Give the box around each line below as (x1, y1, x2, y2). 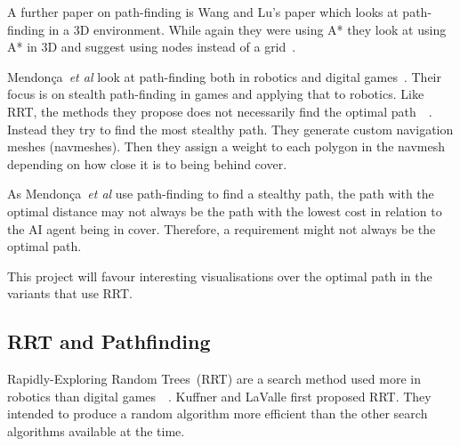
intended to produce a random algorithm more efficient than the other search (7, 404, 428, 423)
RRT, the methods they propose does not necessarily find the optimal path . (7, 101, 432, 120)
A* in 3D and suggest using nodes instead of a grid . (7, 37, 296, 56)
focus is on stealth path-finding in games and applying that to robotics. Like (7, 85, 424, 103)
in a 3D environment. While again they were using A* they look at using (48, 20, 447, 38)
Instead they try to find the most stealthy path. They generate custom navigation (7, 119, 454, 138)
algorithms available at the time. (7, 421, 185, 440)
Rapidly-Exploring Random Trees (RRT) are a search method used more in (7, 369, 421, 388)
